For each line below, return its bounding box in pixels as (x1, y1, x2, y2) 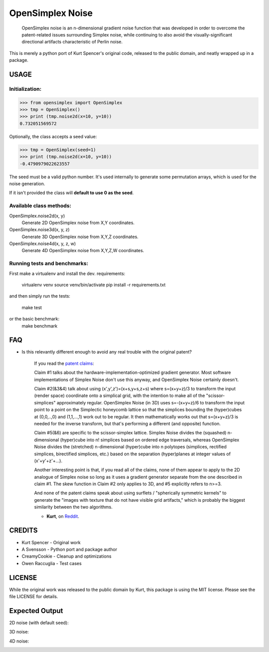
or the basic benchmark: (9, 316, 60, 322)
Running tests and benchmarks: (9, 260, 89, 267)
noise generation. (9, 180, 45, 187)
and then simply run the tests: (9, 293, 71, 299)
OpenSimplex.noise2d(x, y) (9, 213, 65, 219)
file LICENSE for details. (9, 594, 58, 600)
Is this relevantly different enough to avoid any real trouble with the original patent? (21, 349, 192, 355)
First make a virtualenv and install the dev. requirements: (9, 270, 126, 277)
